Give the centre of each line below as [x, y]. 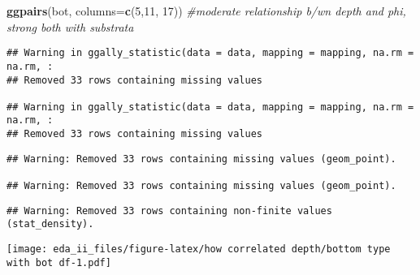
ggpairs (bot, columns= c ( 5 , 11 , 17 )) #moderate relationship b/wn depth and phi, [206, 11]
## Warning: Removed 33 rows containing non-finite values [169, 211]
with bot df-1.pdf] [59, 262]
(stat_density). [50, 224]
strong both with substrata [70, 26]
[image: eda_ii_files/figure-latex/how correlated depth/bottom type [199, 249]
